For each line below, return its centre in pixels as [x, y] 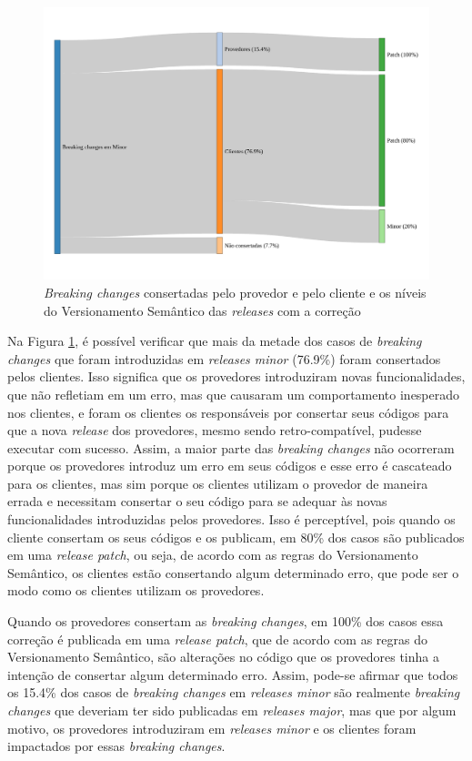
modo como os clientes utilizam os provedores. [136, 590]
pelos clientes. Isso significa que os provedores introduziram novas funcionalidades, [236, 376]
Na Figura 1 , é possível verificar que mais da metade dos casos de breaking [215, 341]
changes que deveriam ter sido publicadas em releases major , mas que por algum [232, 710]
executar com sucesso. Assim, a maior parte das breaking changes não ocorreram [231, 447]
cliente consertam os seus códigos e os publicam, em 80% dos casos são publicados [236, 537]
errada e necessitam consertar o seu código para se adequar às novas [197, 501]
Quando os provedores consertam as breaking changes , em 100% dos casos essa [226, 621]
